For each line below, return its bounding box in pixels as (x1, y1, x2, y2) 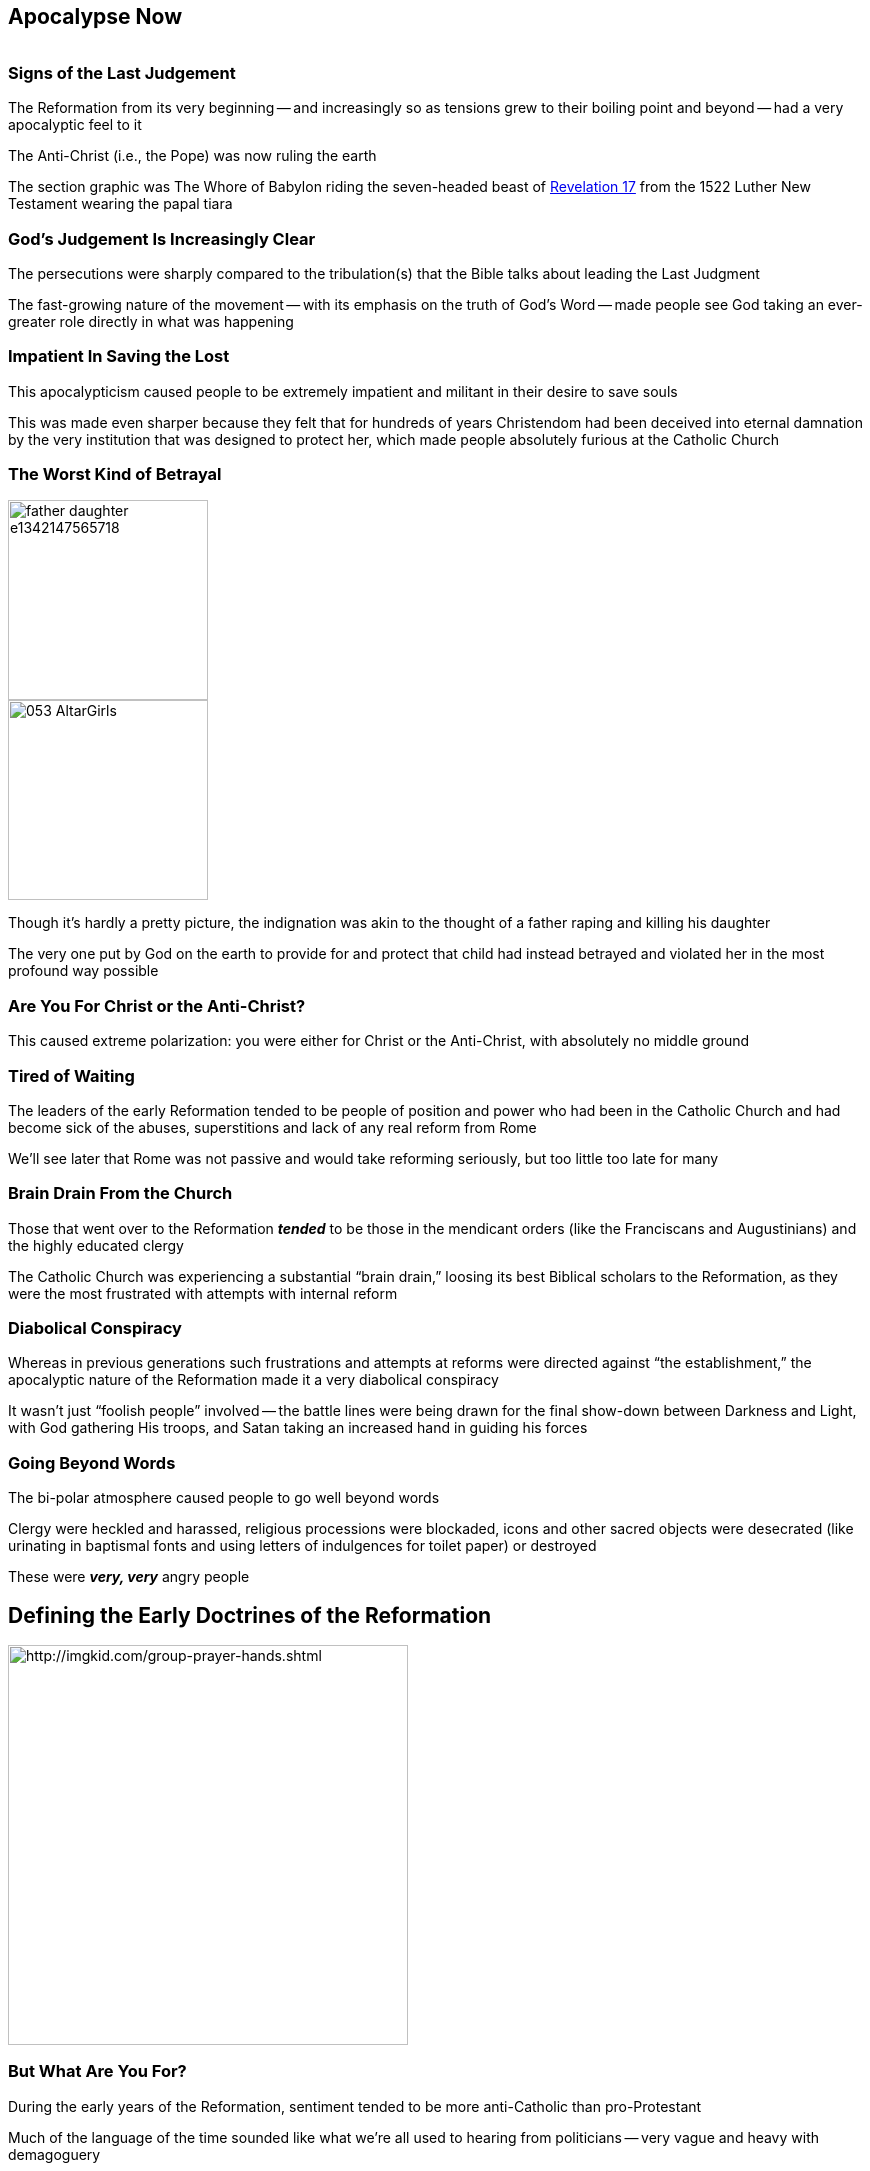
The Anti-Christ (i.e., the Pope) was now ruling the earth (8, 147, 377, 165)
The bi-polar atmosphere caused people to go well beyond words (8, 1489, 440, 1507)
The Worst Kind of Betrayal (8, 464, 222, 485)
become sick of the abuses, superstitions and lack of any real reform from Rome (8, 1118, 537, 1136)
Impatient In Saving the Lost (8, 346, 230, 367)
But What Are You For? (8, 2061, 187, 2082)
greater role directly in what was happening (8, 312, 294, 330)
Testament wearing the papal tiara (8, 195, 233, 213)
